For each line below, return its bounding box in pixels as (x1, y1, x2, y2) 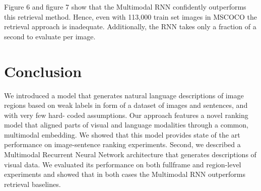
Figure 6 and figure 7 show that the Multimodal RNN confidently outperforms (4, 2, 246, 12)
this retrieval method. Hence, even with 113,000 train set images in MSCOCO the (4, 11, 257, 22)
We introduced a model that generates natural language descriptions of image (4, 90, 244, 100)
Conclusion (4, 60, 82, 81)
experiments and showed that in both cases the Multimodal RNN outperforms (4, 169, 246, 179)
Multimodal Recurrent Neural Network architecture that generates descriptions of (4, 149, 256, 160)
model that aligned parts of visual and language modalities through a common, (4, 119, 248, 130)
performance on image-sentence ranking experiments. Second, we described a (4, 139, 241, 150)
